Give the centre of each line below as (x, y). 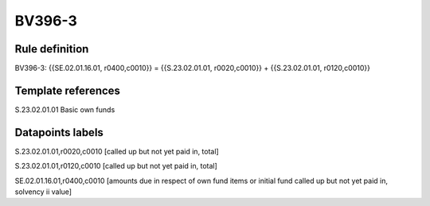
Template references (68, 90)
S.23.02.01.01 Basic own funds (65, 109)
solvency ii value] (43, 192)
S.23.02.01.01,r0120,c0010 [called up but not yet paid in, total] (116, 166)
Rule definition (52, 49)
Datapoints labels (59, 132)
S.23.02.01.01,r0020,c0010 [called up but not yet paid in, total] (117, 151)
